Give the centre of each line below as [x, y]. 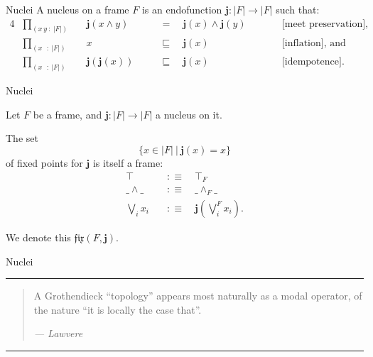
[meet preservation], [325, 24]
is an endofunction [182, 9]
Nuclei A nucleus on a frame [67, 9]
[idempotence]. [313, 62]
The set [22, 138]
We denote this [38, 237]
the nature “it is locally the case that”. [118, 309]
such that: [298, 9]
